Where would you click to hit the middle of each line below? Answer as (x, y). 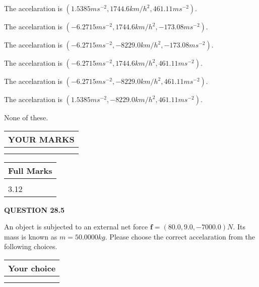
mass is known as (31, 236)
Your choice (32, 268)
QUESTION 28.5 (34, 209)
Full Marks (30, 170)
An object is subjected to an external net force (76, 227)
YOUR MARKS (41, 139)
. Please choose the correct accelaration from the (180, 236)
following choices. (31, 246)
